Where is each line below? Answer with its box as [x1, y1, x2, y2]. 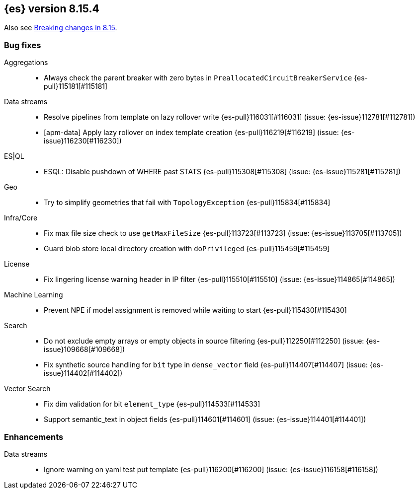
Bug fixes [4, 40, 41, 50]
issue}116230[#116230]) [44, 137, 122, 145]
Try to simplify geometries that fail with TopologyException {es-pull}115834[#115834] [44, 198, 331, 207]
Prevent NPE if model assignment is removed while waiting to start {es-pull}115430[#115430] [44, 306, 347, 315]
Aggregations [4, 58, 48, 67]
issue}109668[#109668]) [44, 345, 125, 354]
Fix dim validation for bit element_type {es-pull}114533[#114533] [44, 400, 260, 409]
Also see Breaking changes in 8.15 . [4, 23, 117, 32]
